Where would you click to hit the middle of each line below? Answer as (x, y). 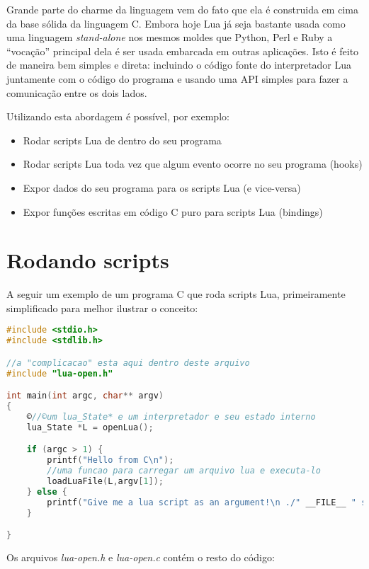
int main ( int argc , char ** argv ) (85, 396)
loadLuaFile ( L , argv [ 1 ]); (106, 482)
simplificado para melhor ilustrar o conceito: (102, 308)
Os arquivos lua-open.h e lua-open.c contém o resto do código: (141, 557)
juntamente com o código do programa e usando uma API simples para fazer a (177, 78)
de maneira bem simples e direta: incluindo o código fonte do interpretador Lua (179, 65)
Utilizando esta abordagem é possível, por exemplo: (118, 116)
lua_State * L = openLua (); (90, 427)
